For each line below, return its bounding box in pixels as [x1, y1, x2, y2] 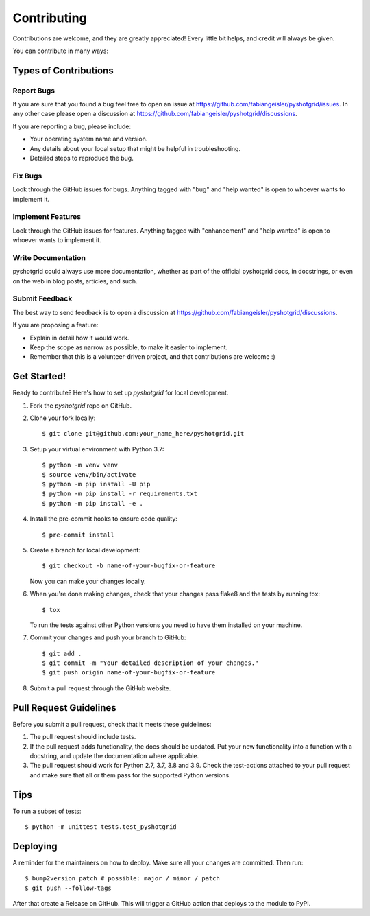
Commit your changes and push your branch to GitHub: [29, 633, 186, 642]
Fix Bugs [12, 171, 42, 180]
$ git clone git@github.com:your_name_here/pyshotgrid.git [42, 430, 245, 438]
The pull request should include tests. [29, 733, 136, 741]
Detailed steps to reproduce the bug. [29, 154, 134, 163]
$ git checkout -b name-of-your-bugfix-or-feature [42, 562, 216, 569]
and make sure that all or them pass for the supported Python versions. [29, 771, 231, 779]
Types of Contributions [12, 64, 114, 76]
